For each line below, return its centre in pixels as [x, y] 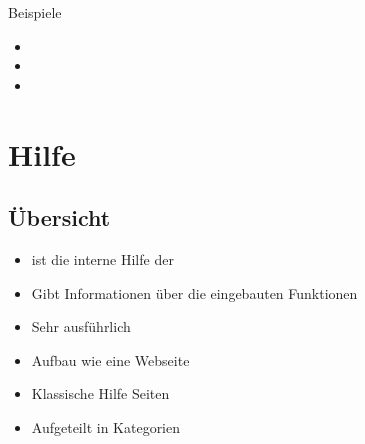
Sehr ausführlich [81, 326]
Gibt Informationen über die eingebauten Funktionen [194, 292]
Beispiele [35, 12]
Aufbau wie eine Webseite [110, 359]
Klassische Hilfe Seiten [100, 393]
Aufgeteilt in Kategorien [106, 426]
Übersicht [59, 217]
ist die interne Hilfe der [102, 258]
